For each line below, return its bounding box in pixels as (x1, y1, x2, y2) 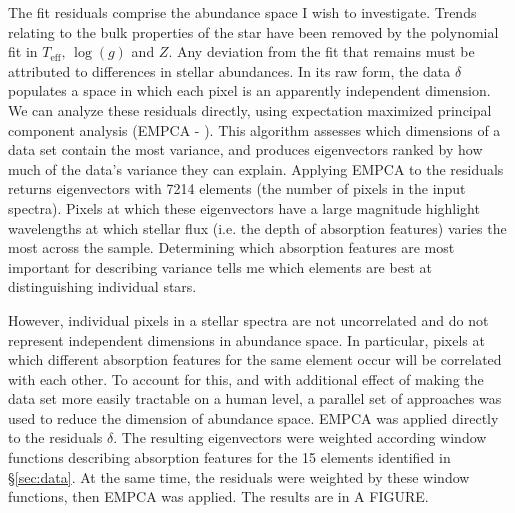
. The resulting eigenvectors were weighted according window (113, 427, 487, 448)
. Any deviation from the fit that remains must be (168, 41, 475, 62)
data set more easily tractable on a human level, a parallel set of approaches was (8, 388, 502, 409)
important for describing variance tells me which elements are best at (8, 256, 432, 277)
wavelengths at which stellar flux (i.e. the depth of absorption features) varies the (8, 217, 507, 238)
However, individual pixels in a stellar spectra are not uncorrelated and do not (8, 309, 489, 330)
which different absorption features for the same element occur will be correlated (8, 349, 502, 370)
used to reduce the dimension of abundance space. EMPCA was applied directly (8, 407, 499, 428)
